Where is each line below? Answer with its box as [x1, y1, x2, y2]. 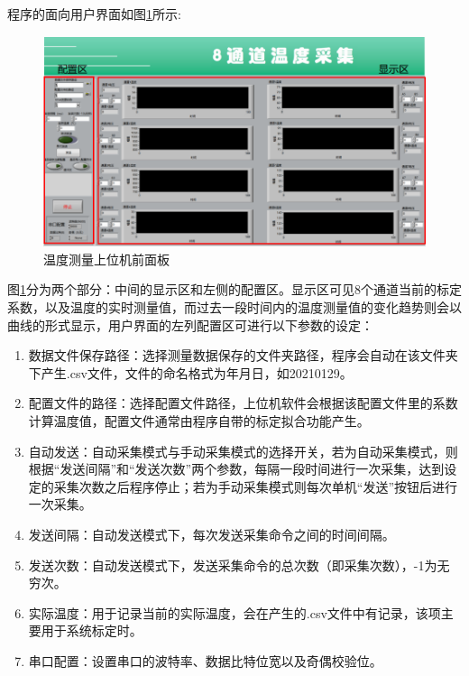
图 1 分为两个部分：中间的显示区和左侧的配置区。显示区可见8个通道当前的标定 [7, 280, 462, 299]
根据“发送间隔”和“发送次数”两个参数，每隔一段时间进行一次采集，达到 [28, 459, 445, 478]
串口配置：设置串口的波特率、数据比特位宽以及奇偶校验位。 [28, 651, 382, 670]
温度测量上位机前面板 [43, 249, 170, 268]
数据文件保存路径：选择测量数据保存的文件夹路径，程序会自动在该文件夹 [28, 346, 458, 365]
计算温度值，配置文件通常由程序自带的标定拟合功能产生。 [28, 412, 370, 431]
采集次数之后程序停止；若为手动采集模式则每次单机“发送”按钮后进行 [53, 477, 458, 495]
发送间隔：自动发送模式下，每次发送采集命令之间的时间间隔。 [28, 525, 395, 543]
